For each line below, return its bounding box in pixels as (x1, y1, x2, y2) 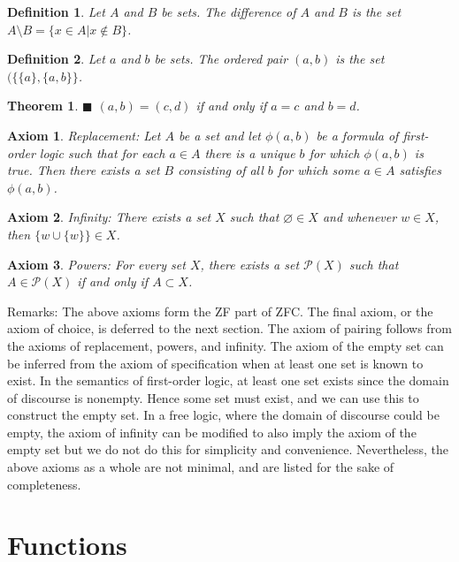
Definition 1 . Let (7, 3, 105, 20)
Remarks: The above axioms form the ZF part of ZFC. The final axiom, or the (7, 301, 433, 320)
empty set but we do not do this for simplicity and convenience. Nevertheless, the (7, 440, 448, 459)
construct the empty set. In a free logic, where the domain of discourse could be (7, 406, 440, 424)
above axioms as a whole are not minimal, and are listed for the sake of (7, 458, 394, 476)
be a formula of (316, 125, 399, 144)
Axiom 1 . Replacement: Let (7, 125, 161, 144)
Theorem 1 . (7, 96, 79, 115)
